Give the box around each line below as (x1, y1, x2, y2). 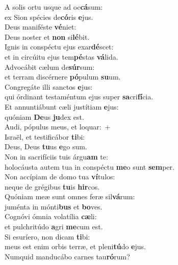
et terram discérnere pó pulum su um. (5, 71, 121, 82)
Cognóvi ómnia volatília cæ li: (5, 211, 97, 222)
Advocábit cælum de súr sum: (5, 61, 95, 72)
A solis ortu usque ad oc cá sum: (5, 2, 103, 12)
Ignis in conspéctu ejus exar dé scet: (5, 41, 114, 52)
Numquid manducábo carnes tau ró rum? (5, 251, 130, 261)
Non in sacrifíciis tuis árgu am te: (5, 151, 108, 162)
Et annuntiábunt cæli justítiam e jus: (5, 101, 119, 112)
